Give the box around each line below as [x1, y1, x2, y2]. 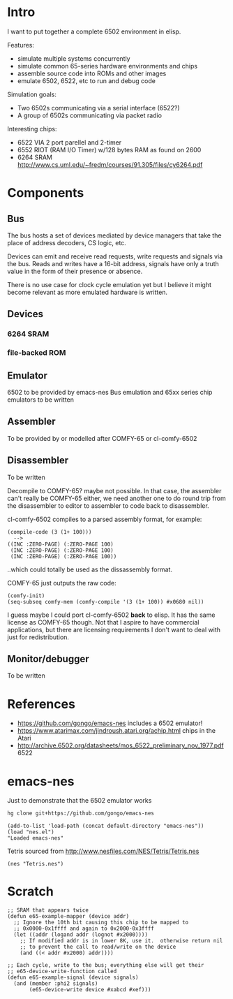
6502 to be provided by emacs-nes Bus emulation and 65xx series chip [7, 388, 213, 396]
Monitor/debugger [7, 653, 89, 664]
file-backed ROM [7, 348, 66, 358]
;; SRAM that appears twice [7, 907, 89, 914]
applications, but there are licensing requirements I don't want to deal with [7, 625, 221, 634]
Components [7, 185, 84, 201]
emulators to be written [7, 395, 75, 404]
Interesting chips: [7, 124, 57, 133]
